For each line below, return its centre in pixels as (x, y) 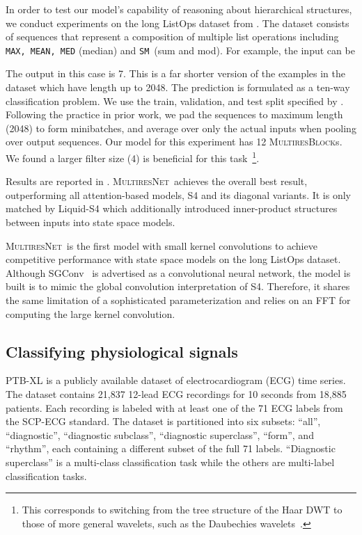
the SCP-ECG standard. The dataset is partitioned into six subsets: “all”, (163, 421)
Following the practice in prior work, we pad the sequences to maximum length (174, 114)
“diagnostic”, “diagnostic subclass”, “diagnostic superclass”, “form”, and (160, 434)
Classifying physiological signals (122, 351)
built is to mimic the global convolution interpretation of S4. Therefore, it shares (178, 286)
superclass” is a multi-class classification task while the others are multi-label (170, 462)
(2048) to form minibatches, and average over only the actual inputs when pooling (181, 128)
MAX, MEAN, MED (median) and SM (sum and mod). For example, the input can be (180, 50)
